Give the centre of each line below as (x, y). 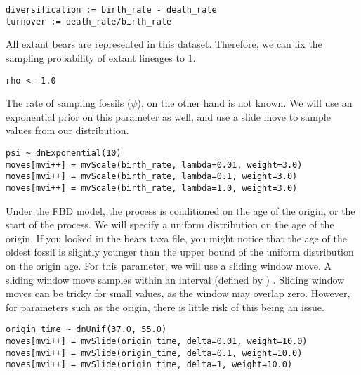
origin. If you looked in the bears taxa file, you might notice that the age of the (176, 238)
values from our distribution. (67, 130)
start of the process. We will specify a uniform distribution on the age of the (170, 224)
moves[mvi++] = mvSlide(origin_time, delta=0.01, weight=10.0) (157, 341)
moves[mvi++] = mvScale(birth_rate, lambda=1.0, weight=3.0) (152, 188)
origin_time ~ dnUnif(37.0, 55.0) (86, 330)
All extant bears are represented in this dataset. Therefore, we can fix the (164, 44)
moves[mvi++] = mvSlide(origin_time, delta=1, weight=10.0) (149, 365)
